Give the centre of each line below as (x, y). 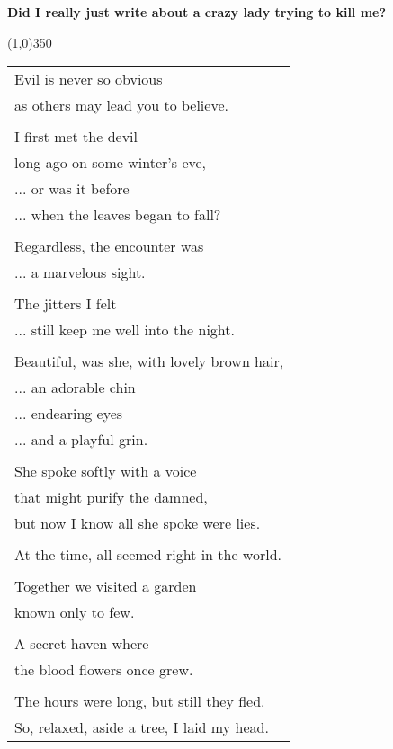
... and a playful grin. (81, 440)
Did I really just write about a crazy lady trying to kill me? (197, 12)
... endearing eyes (69, 414)
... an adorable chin (75, 388)
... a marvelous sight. (80, 272)
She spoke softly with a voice (106, 471)
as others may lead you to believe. (121, 105)
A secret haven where (82, 644)
